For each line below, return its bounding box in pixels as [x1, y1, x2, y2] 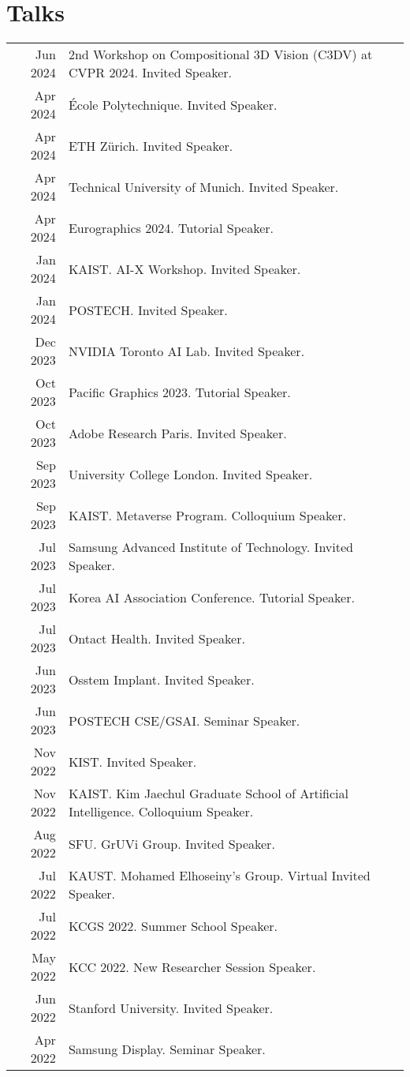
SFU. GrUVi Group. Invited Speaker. [68, 834, 275, 853]
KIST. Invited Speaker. [68, 752, 197, 771]
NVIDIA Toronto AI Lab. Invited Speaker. [68, 341, 305, 360]
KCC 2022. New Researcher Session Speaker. [68, 957, 316, 976]
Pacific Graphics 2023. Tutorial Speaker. [68, 382, 291, 401]
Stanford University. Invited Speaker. [68, 998, 274, 1017]
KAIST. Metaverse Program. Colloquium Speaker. [68, 505, 346, 524]
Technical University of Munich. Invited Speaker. [68, 177, 339, 196]
